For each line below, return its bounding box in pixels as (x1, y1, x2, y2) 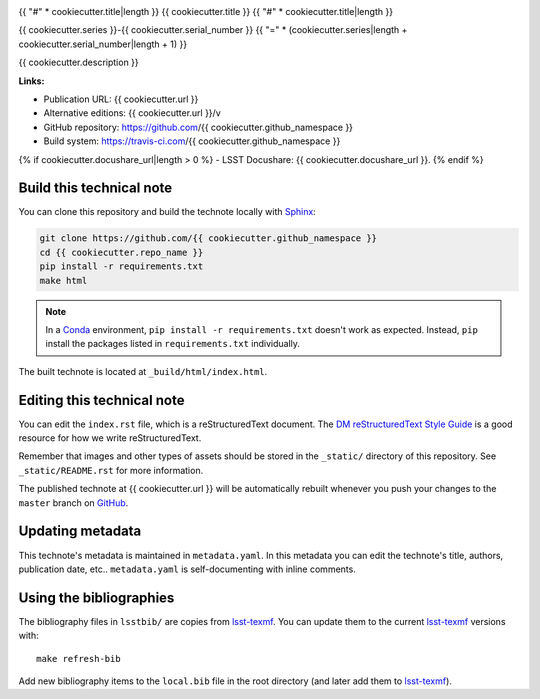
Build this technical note (18, 180, 173, 197)
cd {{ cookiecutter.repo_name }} (39, 246, 204, 258)
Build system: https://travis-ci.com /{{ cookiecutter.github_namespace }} (43, 135, 341, 147)
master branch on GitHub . (18, 496, 129, 509)
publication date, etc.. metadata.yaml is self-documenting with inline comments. (18, 563, 357, 575)
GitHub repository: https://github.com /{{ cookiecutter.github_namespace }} (43, 121, 354, 133)
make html (39, 275, 88, 286)
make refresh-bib (36, 653, 121, 664)
